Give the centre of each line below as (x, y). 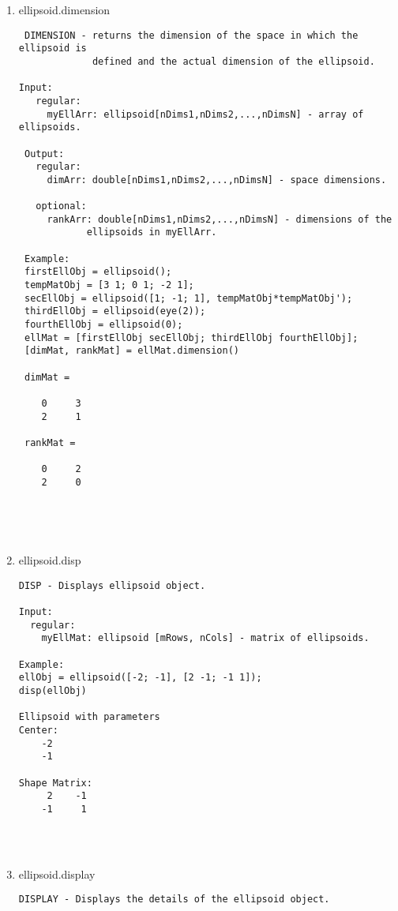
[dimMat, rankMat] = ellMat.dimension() (132, 351)
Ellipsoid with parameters (89, 717)
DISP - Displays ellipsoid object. (112, 585)
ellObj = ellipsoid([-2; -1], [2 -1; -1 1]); (140, 678)
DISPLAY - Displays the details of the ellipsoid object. (174, 900)
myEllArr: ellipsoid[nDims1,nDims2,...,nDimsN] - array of (205, 114)
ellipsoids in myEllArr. (152, 232)
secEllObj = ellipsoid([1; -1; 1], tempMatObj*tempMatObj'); (188, 298)
